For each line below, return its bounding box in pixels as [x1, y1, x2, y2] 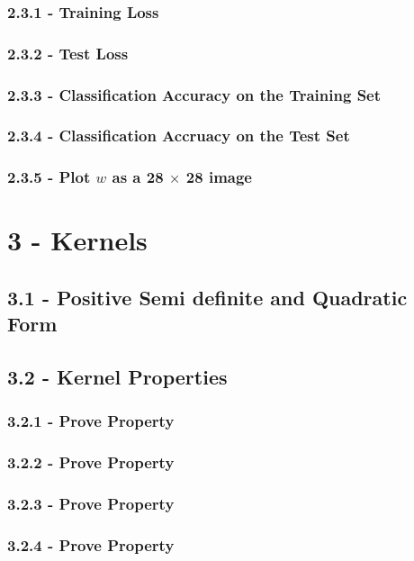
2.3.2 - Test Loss [7, 41, 129, 64]
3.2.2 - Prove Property [7, 451, 175, 474]
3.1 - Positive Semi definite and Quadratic [7, 283, 408, 311]
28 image [185, 166, 252, 188]
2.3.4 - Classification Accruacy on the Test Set [7, 124, 350, 147]
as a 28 [112, 166, 164, 188]
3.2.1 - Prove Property [7, 410, 175, 432]
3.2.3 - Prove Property [7, 493, 175, 515]
